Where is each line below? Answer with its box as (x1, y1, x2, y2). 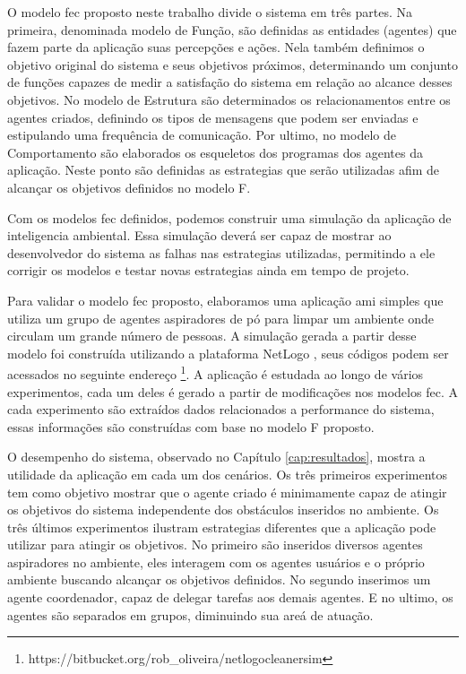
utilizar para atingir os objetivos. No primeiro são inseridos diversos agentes (7, 535, 423, 554)
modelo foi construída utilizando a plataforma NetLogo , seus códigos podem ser (7, 343, 449, 362)
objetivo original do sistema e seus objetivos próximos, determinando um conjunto (7, 55, 459, 73)
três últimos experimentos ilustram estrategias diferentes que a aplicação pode (7, 517, 436, 536)
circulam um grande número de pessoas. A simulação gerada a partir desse (7, 326, 417, 345)
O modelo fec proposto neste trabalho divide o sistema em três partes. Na (7, 3, 413, 21)
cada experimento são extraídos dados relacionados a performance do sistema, (7, 400, 435, 419)
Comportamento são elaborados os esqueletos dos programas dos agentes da (7, 143, 423, 161)
